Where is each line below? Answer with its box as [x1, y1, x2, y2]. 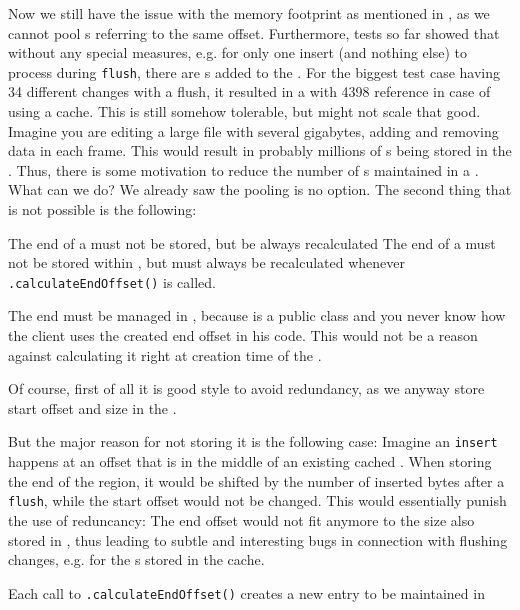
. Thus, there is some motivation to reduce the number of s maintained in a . [8, 159, 479, 180]
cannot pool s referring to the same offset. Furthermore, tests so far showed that [8, 22, 500, 43]
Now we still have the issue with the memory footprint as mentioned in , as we [8, 3, 490, 23]
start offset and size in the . [8, 397, 177, 418]
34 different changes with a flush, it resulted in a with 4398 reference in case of [8, 81, 491, 102]
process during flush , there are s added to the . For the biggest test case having [8, 61, 501, 82]
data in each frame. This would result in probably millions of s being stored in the [8, 140, 512, 161]
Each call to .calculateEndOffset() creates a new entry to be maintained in [8, 582, 485, 603]
